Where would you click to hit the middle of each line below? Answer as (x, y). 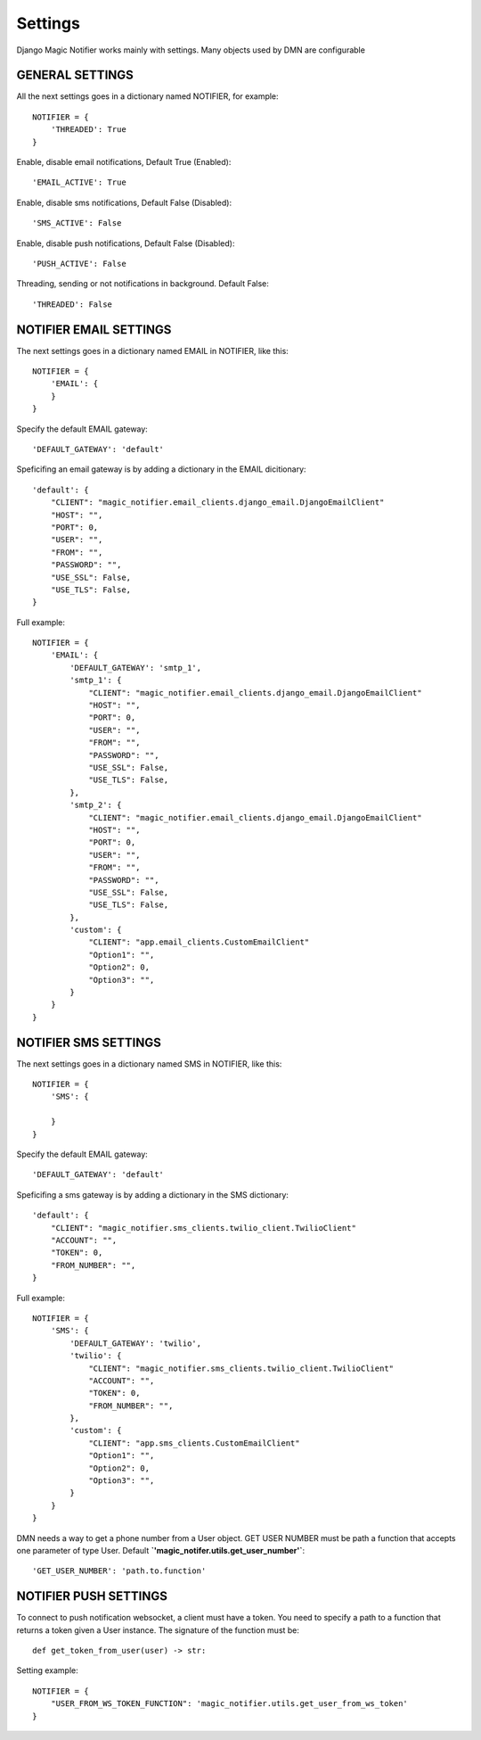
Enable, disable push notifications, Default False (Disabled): (126, 243)
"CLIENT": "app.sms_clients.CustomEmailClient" (194, 1443)
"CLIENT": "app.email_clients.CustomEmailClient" (199, 942)
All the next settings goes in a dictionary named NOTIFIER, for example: (148, 96)
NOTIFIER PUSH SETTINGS (92, 1596)
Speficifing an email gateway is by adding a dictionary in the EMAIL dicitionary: (161, 469)
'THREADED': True (88, 130)
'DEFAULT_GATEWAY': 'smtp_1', (136, 668)
